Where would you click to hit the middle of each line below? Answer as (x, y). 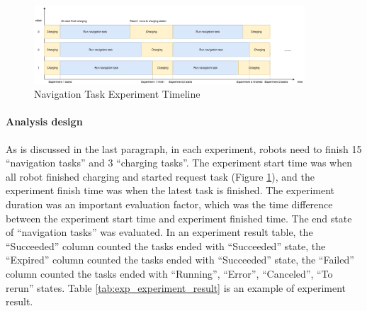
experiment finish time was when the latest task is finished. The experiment (170, 190)
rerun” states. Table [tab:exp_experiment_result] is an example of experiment (176, 287)
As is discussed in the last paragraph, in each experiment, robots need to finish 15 (184, 148)
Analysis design (44, 121)
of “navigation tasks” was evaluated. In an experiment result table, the (159, 232)
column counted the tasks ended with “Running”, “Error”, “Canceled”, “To (169, 273)
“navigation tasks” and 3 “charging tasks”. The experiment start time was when (179, 163)
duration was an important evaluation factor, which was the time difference (169, 204)
